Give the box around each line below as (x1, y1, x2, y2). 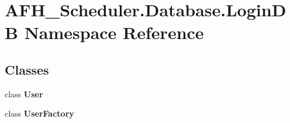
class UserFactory (5, 107, 74, 120)
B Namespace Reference (5, 20, 204, 44)
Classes (5, 60, 49, 78)
